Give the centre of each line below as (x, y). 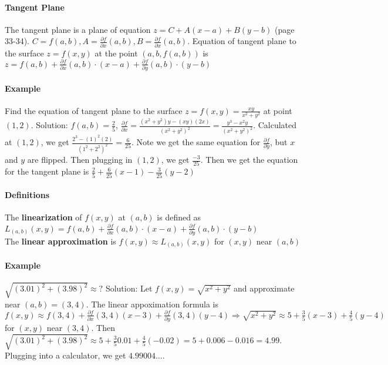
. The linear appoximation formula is (152, 304)
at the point (116, 53)
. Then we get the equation (249, 159)
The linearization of (43, 217)
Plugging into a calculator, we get (65, 355)
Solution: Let (129, 288)
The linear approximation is (60, 241)
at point (278, 110)
